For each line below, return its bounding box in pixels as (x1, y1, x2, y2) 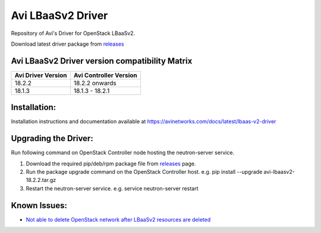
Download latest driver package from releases (11, 40, 124, 47)
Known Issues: (11, 200, 68, 210)
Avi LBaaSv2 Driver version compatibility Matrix (11, 56, 193, 66)
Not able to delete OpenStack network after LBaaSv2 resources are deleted (26, 216, 211, 223)
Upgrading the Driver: (11, 133, 93, 143)
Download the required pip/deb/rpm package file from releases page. (26, 160, 196, 167)
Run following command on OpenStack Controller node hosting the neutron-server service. (11, 149, 235, 157)
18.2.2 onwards (73, 79, 117, 87)
